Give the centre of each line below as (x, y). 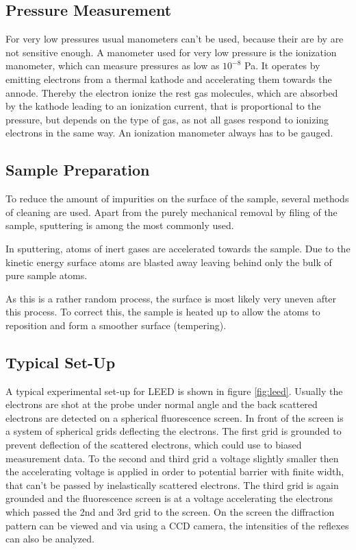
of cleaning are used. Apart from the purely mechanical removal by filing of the (171, 212)
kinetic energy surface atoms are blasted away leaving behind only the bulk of (169, 262)
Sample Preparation (78, 170)
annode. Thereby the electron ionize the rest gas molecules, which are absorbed (172, 92)
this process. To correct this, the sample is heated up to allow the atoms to (163, 312)
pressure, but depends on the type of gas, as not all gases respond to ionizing (167, 119)
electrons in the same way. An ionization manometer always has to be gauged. (169, 133)
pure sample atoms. (47, 275)
